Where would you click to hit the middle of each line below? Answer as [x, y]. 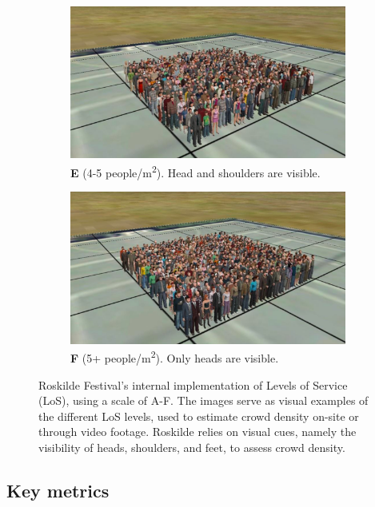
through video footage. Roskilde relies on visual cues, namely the [197, 432]
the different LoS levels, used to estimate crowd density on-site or [199, 416]
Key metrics [58, 490]
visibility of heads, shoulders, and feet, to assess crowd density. [192, 447]
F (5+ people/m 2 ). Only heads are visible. [175, 356]
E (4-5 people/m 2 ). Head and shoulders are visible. [195, 171]
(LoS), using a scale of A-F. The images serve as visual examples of [203, 400]
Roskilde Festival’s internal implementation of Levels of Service [193, 384]
